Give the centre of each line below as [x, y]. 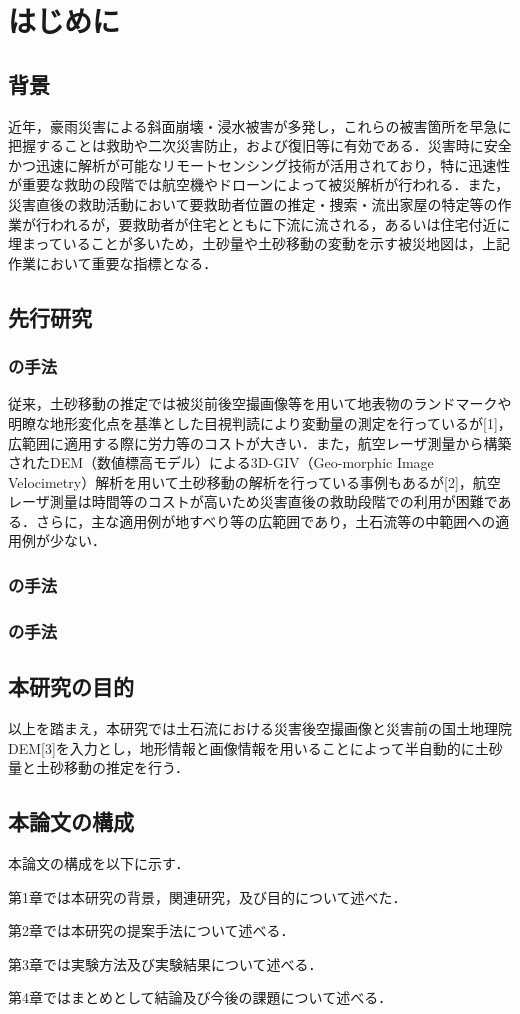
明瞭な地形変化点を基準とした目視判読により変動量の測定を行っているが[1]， [260, 422]
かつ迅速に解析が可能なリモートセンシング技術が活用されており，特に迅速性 [259, 164]
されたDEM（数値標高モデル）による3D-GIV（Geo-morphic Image [221, 462]
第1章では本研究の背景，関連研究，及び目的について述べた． [207, 896]
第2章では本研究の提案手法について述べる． [151, 930]
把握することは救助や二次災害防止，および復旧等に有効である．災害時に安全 [260, 145]
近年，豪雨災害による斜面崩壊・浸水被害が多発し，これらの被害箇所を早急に [260, 125]
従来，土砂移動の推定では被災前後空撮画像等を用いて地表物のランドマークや [260, 403]
